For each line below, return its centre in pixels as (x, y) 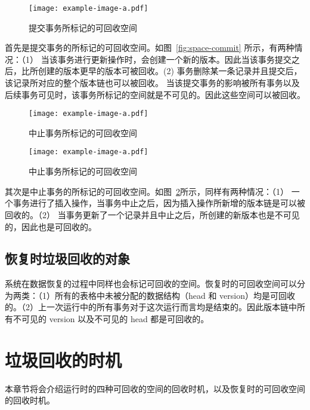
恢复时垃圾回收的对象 (67, 258)
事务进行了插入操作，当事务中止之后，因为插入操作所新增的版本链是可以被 (159, 203)
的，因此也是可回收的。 (51, 226)
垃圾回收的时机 (63, 359)
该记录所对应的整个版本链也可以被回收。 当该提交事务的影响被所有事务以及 (152, 83)
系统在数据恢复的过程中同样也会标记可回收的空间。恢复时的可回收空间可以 (151, 284)
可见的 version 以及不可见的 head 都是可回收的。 (115, 319)
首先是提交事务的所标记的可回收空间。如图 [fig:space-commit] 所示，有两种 (150, 48)
